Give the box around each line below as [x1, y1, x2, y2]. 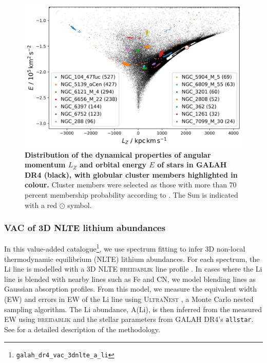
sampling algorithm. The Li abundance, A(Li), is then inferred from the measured [4, 303, 262, 314]
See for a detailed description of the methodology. [4, 323, 160, 334]
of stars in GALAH [157, 159, 227, 170]
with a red [25, 199, 58, 210]
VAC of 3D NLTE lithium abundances [4, 221, 166, 234]
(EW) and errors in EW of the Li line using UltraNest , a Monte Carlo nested [4, 294, 254, 304]
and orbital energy [80, 159, 147, 170]
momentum [25, 159, 66, 170]
